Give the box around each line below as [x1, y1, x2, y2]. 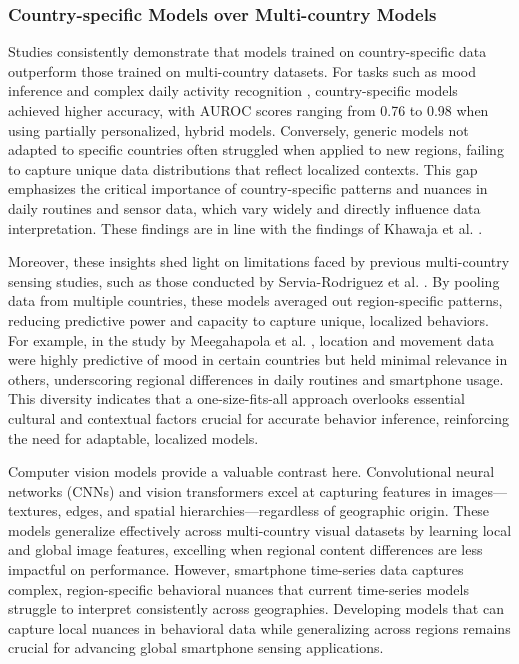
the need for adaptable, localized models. [8, 427, 259, 448]
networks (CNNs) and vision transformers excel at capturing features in [8, 480, 447, 501]
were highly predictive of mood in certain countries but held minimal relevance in [8, 349, 508, 370]
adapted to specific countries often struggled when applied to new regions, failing [8, 139, 504, 160]
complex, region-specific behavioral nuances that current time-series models [8, 578, 469, 599]
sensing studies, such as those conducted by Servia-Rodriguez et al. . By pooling [8, 270, 500, 291]
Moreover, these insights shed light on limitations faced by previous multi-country [8, 251, 510, 272]
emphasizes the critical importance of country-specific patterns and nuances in [8, 178, 488, 199]
